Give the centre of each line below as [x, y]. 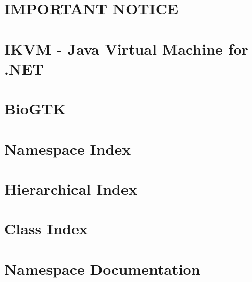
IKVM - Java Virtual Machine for [126, 48]
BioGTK [35, 109]
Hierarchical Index [71, 188]
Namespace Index [68, 148]
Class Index [46, 229]
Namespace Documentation [102, 268]
